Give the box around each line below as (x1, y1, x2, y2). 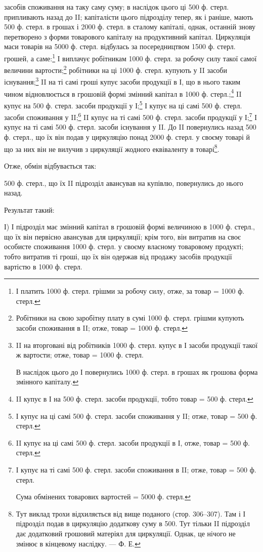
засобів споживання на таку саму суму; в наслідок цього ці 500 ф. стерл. (4, 2, 229, 12)
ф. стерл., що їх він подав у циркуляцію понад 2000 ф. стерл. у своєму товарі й (4, 132, 250, 142)
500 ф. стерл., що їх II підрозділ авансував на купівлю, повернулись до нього (4, 177, 243, 188)
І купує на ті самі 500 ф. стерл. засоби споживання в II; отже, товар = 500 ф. (16, 464, 256, 475)
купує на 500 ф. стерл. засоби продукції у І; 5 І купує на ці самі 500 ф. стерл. (4, 98, 242, 110)
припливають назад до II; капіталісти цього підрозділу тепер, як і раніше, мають (4, 11, 253, 22)
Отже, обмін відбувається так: (4, 160, 97, 171)
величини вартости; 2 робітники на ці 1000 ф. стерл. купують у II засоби (4, 63, 227, 75)
